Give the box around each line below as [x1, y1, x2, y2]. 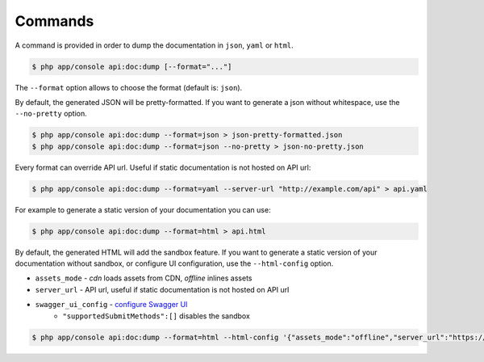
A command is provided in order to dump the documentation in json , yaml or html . [15, 40, 294, 50]
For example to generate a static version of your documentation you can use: [15, 204, 271, 214]
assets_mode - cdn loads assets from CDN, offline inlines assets [35, 273, 252, 283]
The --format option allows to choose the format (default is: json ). [15, 82, 243, 92]
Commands [15, 12, 94, 30]
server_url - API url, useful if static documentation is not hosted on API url [35, 284, 290, 294]
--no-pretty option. [15, 109, 88, 119]
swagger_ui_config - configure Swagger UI [35, 300, 188, 309]
